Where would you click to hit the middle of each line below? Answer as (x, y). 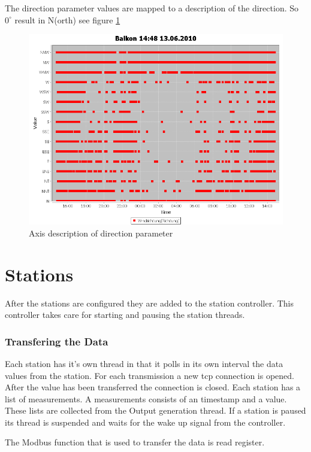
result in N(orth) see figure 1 (67, 19)
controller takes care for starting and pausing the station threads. (125, 315)
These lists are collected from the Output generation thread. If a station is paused (155, 410)
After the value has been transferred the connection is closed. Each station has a (153, 387)
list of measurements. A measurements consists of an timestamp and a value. (146, 398)
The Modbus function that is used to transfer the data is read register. (135, 442)
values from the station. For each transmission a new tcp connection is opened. (150, 375)
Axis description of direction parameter (101, 233)
